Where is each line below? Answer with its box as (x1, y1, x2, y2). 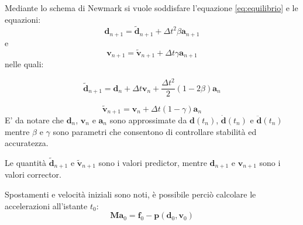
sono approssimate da (109, 113, 187, 126)
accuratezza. (5, 137, 49, 149)
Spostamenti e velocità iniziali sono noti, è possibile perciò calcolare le (5, 188, 256, 200)
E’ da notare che (5, 113, 64, 126)
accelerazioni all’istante (5, 199, 88, 212)
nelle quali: (5, 58, 44, 70)
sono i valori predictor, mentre (98, 156, 207, 168)
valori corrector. (5, 168, 61, 181)
